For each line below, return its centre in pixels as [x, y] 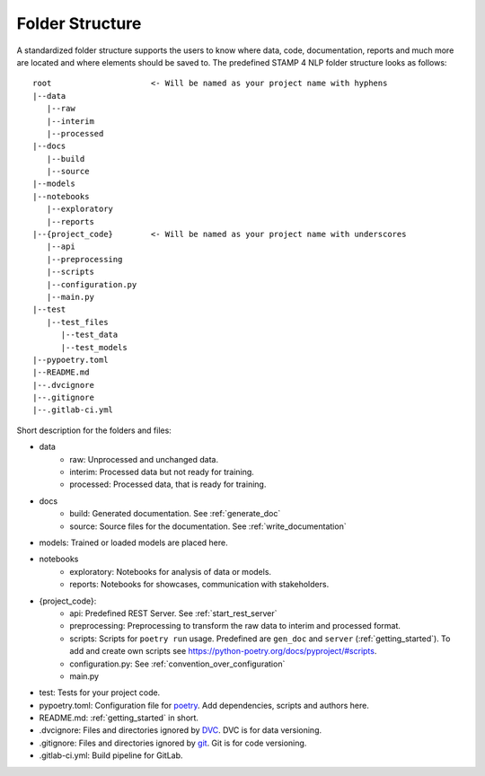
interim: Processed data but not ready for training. [162, 472]
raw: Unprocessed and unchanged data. [144, 459]
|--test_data [89, 335]
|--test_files [77, 322]
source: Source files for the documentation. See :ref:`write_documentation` [208, 526]
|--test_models [94, 347]
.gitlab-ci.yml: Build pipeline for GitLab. [111, 755]
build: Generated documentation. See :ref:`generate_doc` [175, 514]
